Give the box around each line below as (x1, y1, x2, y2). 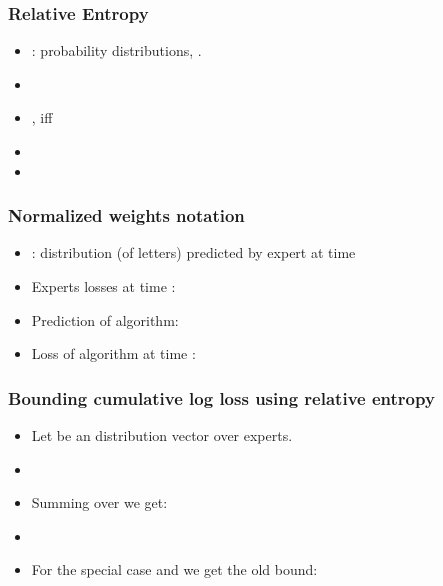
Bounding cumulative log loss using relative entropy (8, 385, 435, 410)
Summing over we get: (31, 492, 168, 513)
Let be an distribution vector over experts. (31, 425, 293, 445)
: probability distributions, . (31, 40, 202, 61)
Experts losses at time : (31, 276, 176, 296)
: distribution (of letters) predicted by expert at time (31, 242, 356, 263)
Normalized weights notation (8, 203, 245, 228)
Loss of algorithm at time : (31, 343, 196, 364)
